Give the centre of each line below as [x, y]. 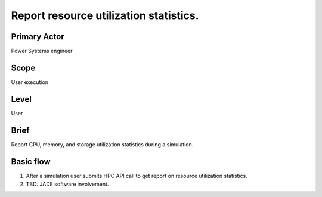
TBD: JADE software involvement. [67, 184]
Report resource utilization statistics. [105, 15]
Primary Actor [38, 37]
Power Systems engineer [42, 51]
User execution [30, 82]
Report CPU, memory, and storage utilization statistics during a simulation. [102, 144]
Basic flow [31, 162]
